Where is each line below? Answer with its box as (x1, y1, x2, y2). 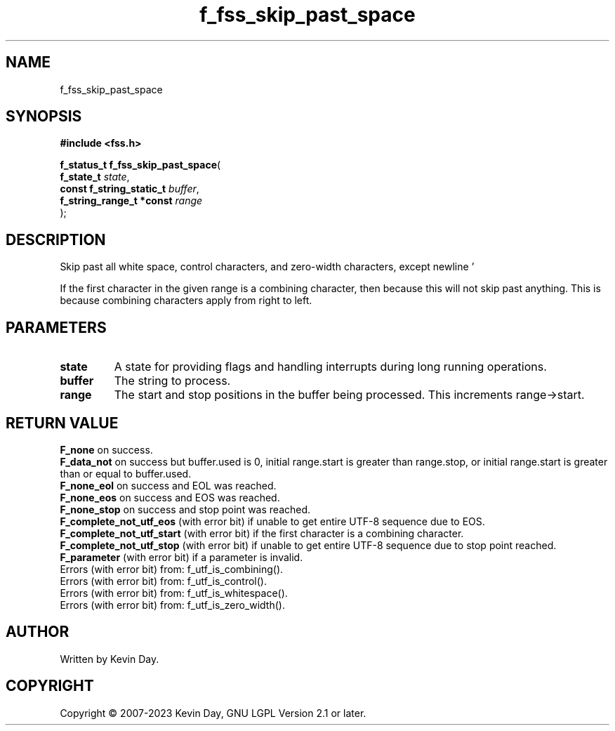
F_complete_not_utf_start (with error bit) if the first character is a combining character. (60, 527, 464, 539)
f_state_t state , (60, 171, 130, 183)
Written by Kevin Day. (60, 652, 159, 665)
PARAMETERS (6, 318, 107, 336)
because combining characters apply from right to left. (60, 294, 312, 307)
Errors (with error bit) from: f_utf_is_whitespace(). (60, 586, 288, 599)
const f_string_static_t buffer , (60, 183, 199, 195)
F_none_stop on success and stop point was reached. (60, 503, 311, 515)
